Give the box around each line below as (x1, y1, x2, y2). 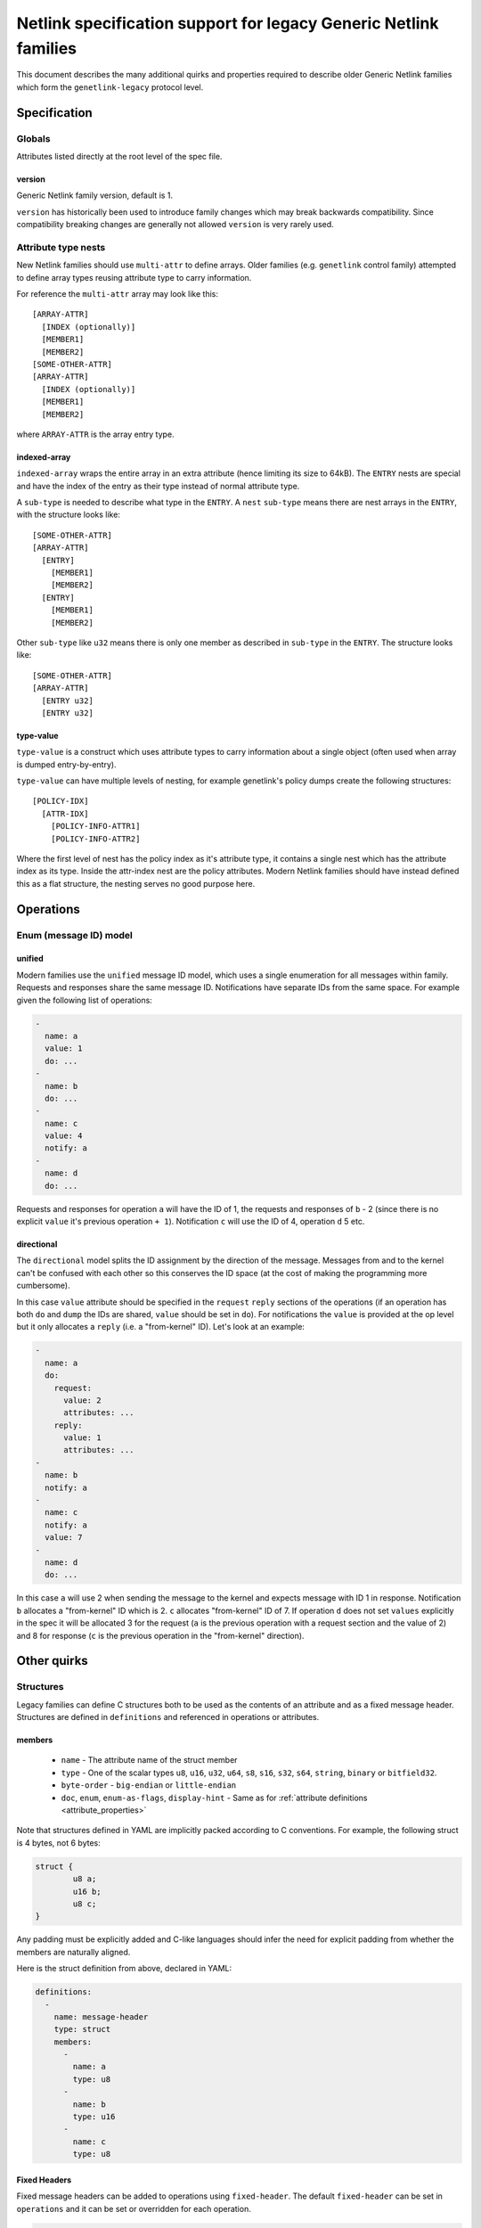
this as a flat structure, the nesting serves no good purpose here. (16, 878, 256, 889)
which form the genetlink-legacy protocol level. (16, 81, 204, 93)
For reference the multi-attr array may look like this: (16, 288, 218, 299)
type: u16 (72, 2112, 116, 2122)
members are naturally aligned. (16, 1946, 131, 1957)
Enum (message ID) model (16, 929, 133, 941)
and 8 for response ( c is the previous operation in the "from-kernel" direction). (16, 1630, 305, 1641)
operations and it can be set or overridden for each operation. (16, 2203, 251, 2214)
